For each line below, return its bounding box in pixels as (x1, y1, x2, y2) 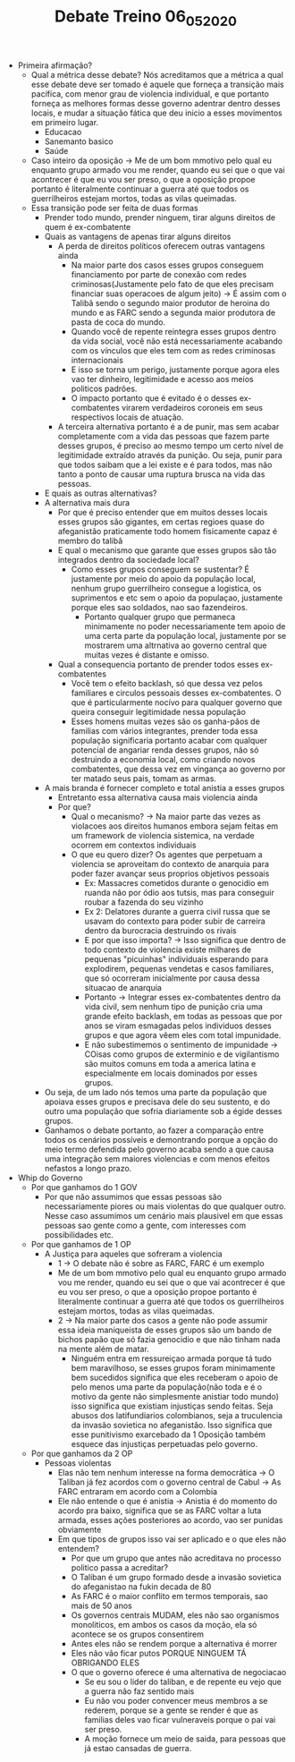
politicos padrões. (71, 383, 138, 394)
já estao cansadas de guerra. (84, 1742, 192, 1753)
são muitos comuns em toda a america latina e (84, 1058, 257, 1068)
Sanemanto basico (44, 136, 114, 147)
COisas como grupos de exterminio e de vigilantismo (84, 1049, 280, 1060)
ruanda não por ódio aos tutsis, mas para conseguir (84, 887, 275, 898)
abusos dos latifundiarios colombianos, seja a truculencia (71, 1409, 283, 1420)
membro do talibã (57, 535, 123, 546)
